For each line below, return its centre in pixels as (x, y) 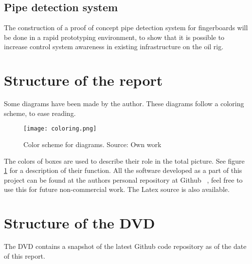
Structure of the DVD (80, 223)
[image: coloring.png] (60, 129)
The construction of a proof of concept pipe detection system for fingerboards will (126, 28)
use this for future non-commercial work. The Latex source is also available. (117, 189)
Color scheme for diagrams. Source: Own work (92, 144)
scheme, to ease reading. (40, 113)
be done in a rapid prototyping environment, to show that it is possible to (114, 37)
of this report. (25, 255)
